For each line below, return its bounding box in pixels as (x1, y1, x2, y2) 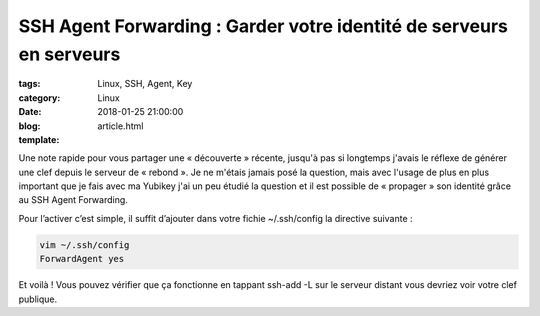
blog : (18, 120, 41, 132)
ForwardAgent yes (39, 253, 125, 265)
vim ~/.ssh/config (39, 239, 130, 250)
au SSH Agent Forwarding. (18, 194, 129, 206)
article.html (97, 120, 144, 132)
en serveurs (18, 43, 121, 65)
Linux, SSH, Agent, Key (97, 78, 193, 90)
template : (18, 133, 60, 145)
